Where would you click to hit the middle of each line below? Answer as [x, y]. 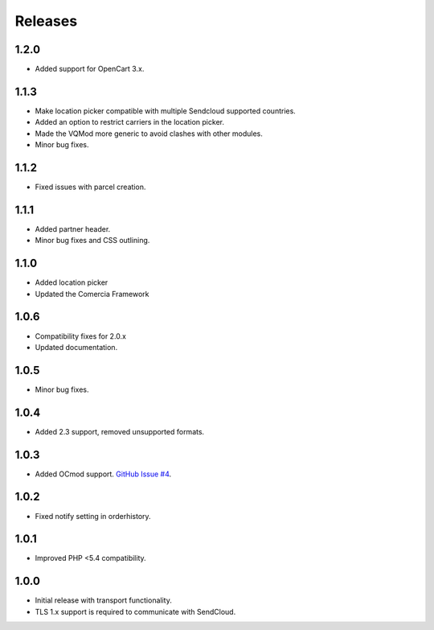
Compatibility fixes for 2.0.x [80, 336]
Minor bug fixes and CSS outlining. [92, 241]
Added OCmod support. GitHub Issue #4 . [103, 474]
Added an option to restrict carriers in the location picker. [130, 122]
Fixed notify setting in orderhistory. [93, 516]
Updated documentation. [76, 347]
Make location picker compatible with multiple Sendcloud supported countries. [166, 111]
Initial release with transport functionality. [103, 600]
